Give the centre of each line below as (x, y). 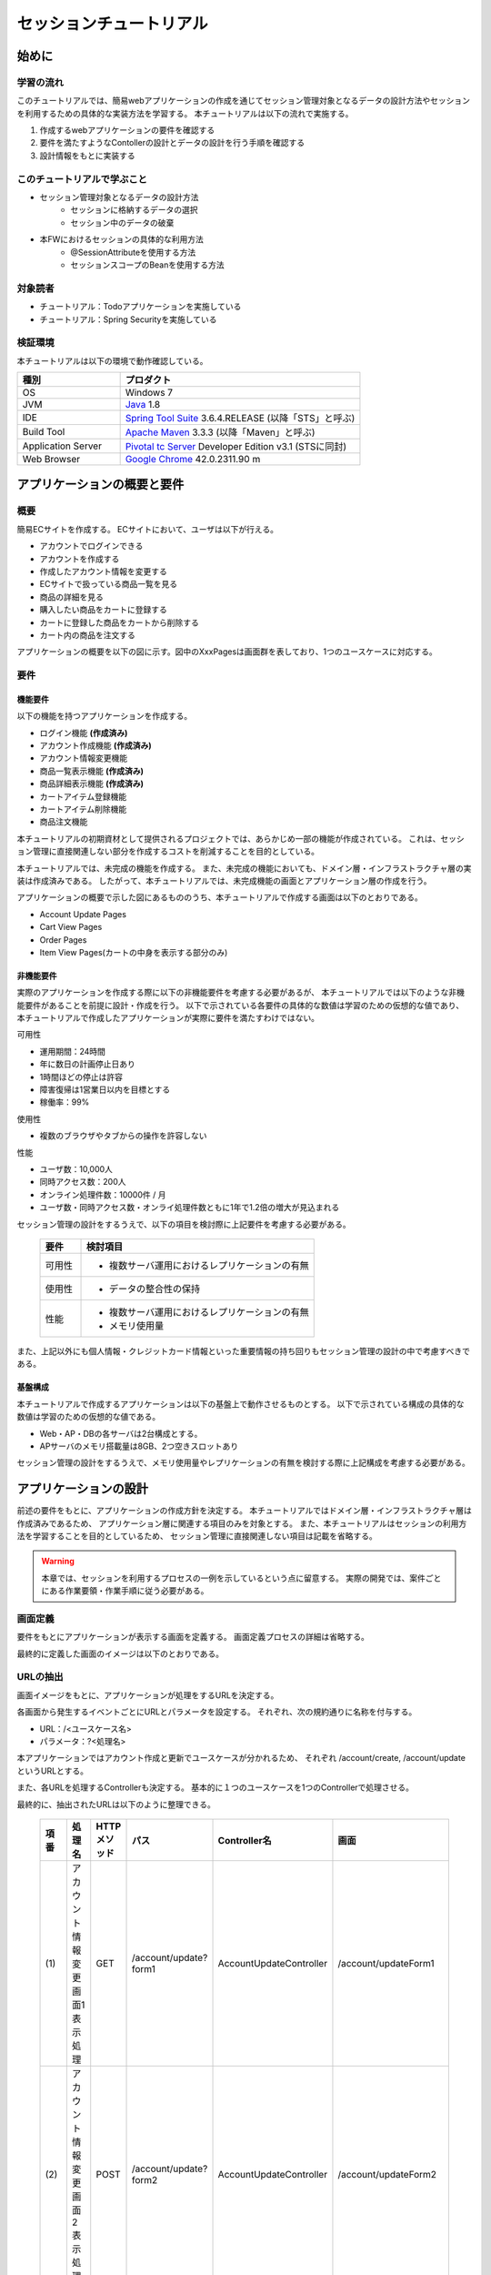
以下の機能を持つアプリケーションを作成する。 (105, 716)
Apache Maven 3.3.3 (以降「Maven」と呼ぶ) (220, 432)
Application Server (62, 446)
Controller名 (245, 1840)
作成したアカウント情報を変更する (103, 571)
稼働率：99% (65, 1102)
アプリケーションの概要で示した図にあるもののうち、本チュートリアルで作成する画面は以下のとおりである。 (220, 897)
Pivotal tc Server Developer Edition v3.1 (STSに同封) (236, 447)
